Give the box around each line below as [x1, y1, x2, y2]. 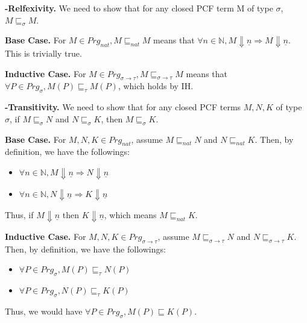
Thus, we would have [5, 304, 83, 317]
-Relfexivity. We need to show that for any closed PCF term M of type [5, 2, 273, 14]
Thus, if [5, 209, 34, 221]
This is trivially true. [5, 47, 82, 59]
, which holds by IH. [118, 80, 194, 92]
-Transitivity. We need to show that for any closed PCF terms [5, 101, 241, 113]
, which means [104, 209, 157, 221]
